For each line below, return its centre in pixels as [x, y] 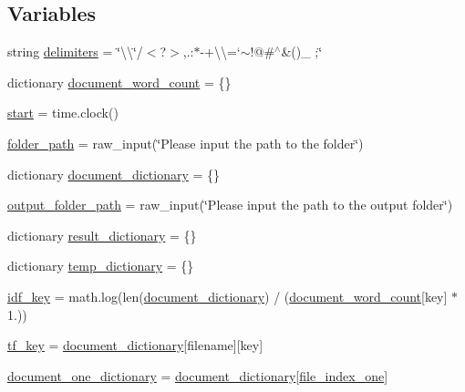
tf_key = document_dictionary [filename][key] [135, 345]
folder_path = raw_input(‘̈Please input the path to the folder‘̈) [186, 143]
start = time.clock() [63, 113]
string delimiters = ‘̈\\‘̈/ [75, 52]
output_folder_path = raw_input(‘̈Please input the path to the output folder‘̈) [230, 205]
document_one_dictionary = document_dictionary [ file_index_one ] [198, 375]
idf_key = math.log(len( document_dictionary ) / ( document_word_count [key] [227, 296]
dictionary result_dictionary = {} [102, 235]
